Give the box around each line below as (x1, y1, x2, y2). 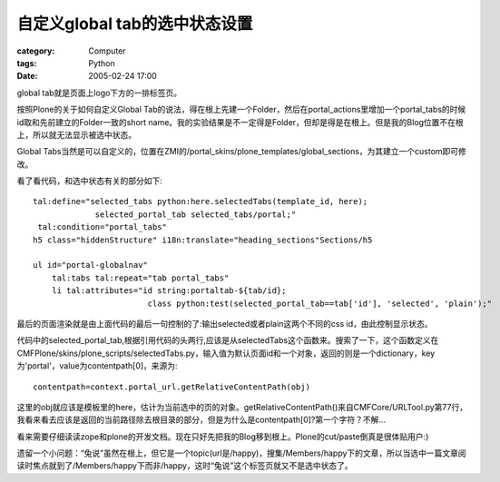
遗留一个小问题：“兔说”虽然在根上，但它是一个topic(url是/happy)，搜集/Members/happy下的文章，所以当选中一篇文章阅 (16, 448, 466, 458)
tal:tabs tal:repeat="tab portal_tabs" (51, 272, 230, 283)
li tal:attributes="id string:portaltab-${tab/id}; (51, 286, 287, 296)
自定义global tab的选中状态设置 (16, 14, 253, 34)
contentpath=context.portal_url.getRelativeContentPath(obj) (33, 381, 310, 392)
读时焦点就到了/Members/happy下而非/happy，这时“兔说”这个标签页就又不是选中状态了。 (16, 460, 353, 471)
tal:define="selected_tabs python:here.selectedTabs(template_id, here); (33, 196, 368, 207)
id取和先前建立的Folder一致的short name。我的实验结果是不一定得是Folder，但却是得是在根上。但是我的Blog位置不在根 (16, 116, 465, 127)
